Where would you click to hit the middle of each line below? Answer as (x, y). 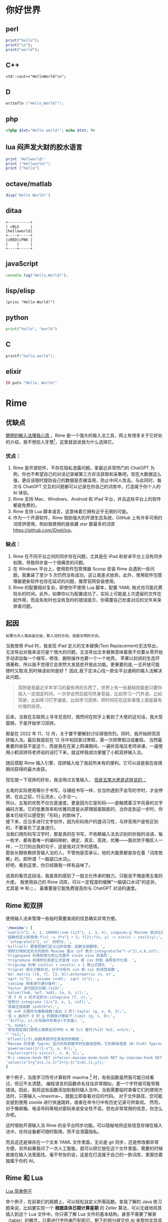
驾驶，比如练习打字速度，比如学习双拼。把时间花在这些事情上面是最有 (90, 700)
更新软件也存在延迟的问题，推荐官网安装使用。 (70, 581)
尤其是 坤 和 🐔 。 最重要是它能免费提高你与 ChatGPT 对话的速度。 (73, 888)
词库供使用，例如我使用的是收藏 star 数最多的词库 (64, 524)
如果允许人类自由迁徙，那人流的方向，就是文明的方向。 (54, 636)
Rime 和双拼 (24, 905)
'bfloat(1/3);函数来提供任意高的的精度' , (45, 1039)
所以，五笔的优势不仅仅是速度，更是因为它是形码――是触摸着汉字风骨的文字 (84, 803)
